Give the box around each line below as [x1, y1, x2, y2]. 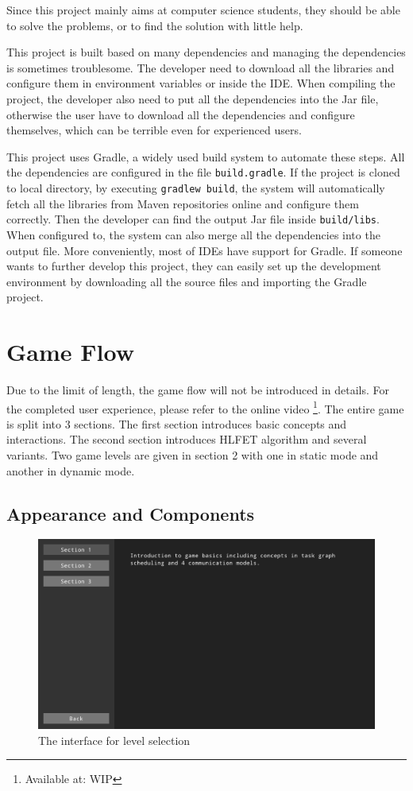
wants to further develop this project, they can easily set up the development [6, 258, 381, 274]
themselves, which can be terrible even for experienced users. [6, 122, 302, 138]
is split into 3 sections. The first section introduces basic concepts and [6, 415, 347, 432]
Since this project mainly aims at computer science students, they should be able [6, 2, 400, 17]
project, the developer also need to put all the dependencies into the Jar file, [6, 90, 379, 107]
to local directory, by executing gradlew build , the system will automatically [6, 180, 385, 196]
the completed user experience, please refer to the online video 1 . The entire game [6, 397, 404, 417]
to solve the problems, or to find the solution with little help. [6, 17, 303, 33]
